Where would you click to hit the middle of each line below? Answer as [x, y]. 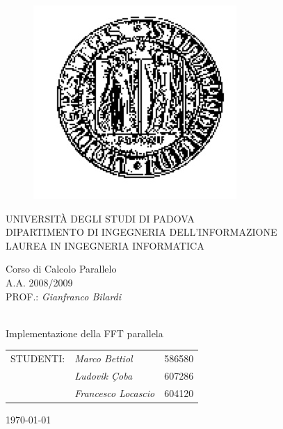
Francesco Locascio [115, 392]
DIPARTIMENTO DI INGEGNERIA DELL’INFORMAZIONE [141, 232]
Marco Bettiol [104, 358]
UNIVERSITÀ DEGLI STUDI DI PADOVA [100, 218]
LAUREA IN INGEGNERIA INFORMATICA [105, 245]
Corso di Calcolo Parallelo [61, 269]
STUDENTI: [38, 358]
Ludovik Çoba [104, 375]
